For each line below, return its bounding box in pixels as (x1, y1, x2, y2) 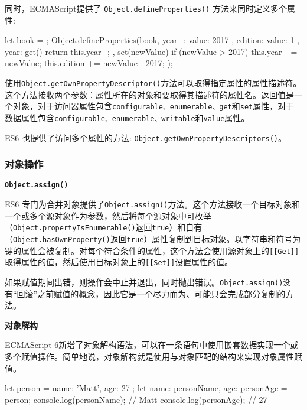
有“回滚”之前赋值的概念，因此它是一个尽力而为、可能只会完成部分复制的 (5, 287, 286, 300)
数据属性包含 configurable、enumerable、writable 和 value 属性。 (5, 111, 250, 123)
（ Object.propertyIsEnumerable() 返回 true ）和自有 (5, 221, 203, 233)
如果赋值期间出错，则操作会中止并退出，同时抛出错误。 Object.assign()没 (5, 276, 290, 288)
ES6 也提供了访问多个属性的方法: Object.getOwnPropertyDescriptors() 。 (5, 131, 286, 144)
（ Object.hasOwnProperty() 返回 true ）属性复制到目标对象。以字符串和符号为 (5, 233, 301, 245)
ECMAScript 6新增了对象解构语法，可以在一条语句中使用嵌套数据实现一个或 (5, 339, 299, 351)
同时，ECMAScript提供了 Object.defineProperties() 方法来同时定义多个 (5, 2, 287, 14)
